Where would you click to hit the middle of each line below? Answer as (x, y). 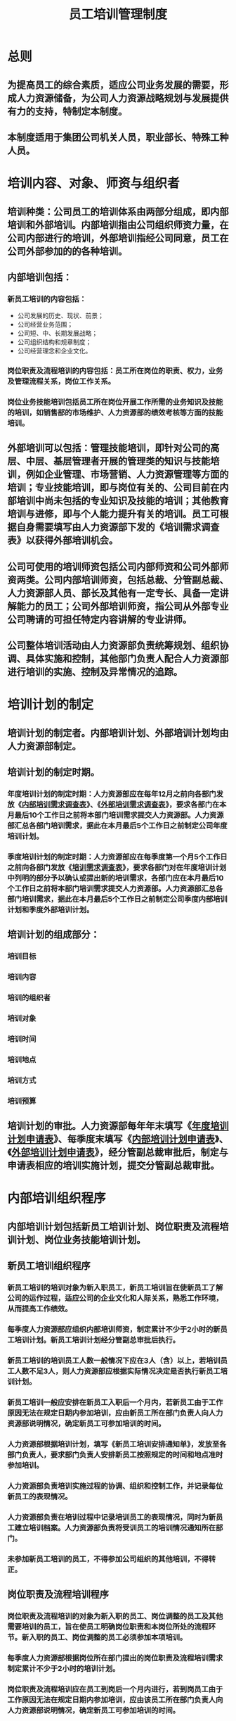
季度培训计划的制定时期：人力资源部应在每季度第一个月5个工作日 (117, 857)
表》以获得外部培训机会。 (63, 540)
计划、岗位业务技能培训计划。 (81, 1240)
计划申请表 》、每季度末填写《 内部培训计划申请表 (111, 1139)
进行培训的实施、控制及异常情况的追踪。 (95, 672)
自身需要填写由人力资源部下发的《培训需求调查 (118, 528)
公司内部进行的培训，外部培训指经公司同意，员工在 (118, 238)
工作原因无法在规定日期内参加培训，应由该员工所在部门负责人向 (115, 1699)
